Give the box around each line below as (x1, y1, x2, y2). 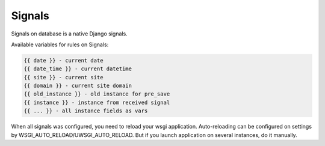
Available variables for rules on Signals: (11, 41, 109, 48)
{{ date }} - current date (23, 57, 104, 64)
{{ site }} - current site (23, 74, 104, 81)
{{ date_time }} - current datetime (23, 65, 132, 72)
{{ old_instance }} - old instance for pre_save (23, 91, 170, 97)
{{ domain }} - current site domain (23, 82, 132, 90)
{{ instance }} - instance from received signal (23, 99, 170, 106)
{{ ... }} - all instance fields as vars (23, 108, 148, 114)
